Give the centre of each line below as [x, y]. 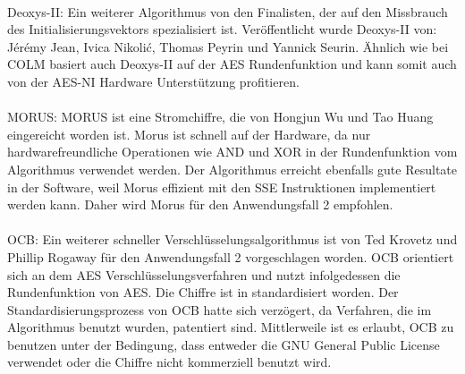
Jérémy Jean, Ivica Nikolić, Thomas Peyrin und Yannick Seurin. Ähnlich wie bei [228, 46]
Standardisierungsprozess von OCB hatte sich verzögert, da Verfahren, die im [220, 309]
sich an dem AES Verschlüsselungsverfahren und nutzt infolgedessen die [204, 274]
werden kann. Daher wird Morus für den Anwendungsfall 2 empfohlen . [200, 204]
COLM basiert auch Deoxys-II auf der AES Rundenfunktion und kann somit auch [232, 64]
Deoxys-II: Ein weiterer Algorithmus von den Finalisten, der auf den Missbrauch [228, 11]
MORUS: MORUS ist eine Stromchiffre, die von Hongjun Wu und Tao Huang [220, 117]
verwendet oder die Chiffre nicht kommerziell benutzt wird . [169, 362]
